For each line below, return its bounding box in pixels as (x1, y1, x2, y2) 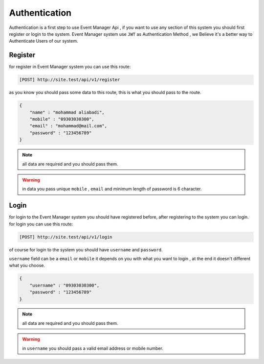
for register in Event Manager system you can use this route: (9, 64, 131, 70)
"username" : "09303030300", (29, 282, 100, 288)
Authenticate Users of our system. (9, 38, 78, 44)
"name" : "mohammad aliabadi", (29, 109, 105, 115)
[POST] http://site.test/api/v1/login (19, 234, 112, 240)
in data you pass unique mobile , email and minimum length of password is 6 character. (22, 186, 202, 192)
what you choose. (9, 263, 45, 268)
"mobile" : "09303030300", (29, 116, 95, 122)
